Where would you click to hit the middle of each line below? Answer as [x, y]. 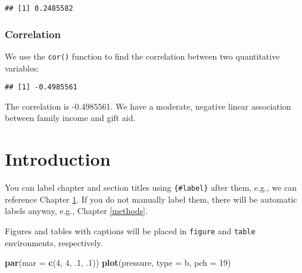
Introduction [58, 159]
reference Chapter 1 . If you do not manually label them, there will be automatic [151, 199]
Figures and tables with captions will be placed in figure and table [130, 230]
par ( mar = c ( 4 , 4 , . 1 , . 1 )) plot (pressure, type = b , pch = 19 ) [118, 263]
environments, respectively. [54, 242]
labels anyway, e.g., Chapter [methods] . [76, 211]
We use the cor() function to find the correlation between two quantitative [142, 56]
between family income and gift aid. [70, 118]
